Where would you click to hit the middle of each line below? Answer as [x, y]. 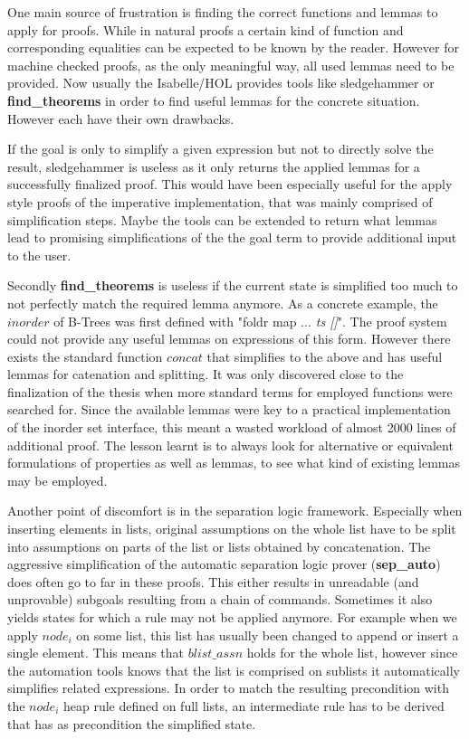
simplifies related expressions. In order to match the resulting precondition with [228, 688]
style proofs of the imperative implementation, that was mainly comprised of [220, 201]
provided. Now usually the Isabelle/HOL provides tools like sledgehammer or [221, 83]
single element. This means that [96, 653]
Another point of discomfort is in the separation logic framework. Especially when [235, 511]
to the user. [39, 255]
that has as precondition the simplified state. [132, 723]
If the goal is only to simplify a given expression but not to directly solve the [220, 149]
